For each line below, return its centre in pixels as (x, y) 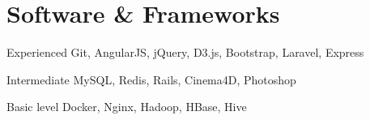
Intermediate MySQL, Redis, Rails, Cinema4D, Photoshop (151, 79)
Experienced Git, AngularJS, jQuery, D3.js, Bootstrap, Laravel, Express (185, 52)
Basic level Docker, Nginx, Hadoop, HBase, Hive (127, 107)
